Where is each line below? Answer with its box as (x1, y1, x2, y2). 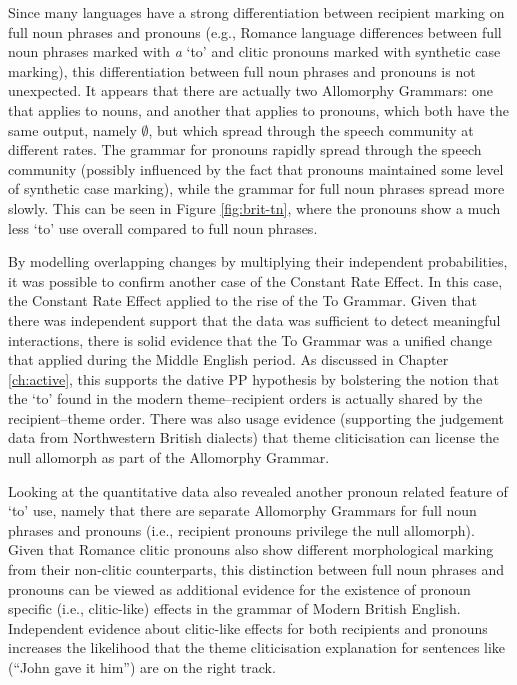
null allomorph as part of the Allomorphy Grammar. (8, 447, 330, 468)
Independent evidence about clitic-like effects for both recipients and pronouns (8, 617, 488, 638)
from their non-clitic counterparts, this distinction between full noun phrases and (8, 559, 505, 580)
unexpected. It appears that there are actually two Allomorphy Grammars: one (8, 80, 494, 101)
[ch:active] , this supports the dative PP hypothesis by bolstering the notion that (8, 368, 499, 389)
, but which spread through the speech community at (148, 119, 474, 140)
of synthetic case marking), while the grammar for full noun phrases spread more (8, 178, 505, 199)
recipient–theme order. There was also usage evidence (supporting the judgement (8, 407, 504, 428)
